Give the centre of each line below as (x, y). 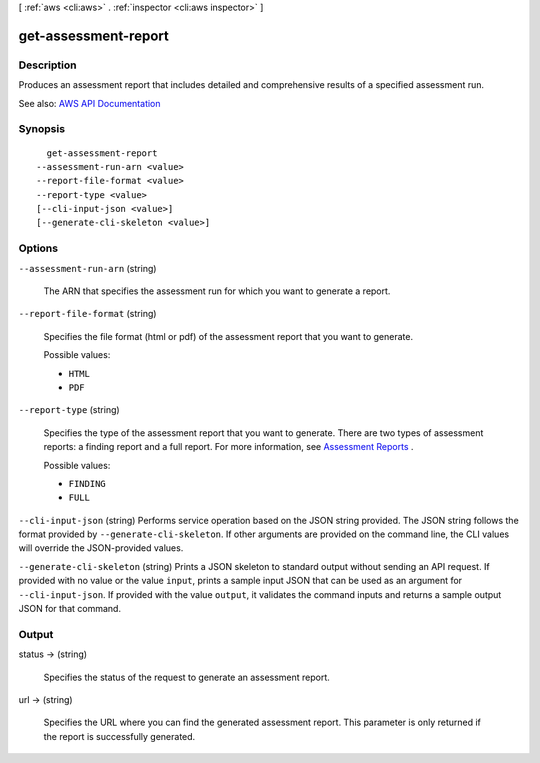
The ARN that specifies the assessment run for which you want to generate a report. (217, 291)
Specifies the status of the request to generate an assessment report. (186, 677)
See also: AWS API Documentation (89, 103)
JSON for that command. (70, 609)
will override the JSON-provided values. (101, 548)
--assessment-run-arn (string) (87, 268)
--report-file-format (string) (87, 314)
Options (38, 248)
